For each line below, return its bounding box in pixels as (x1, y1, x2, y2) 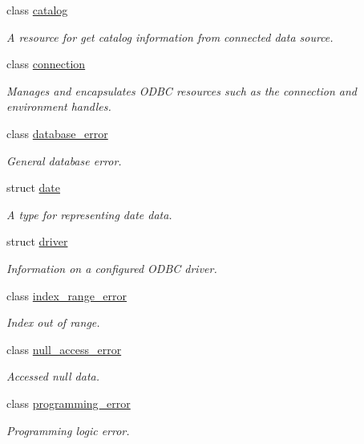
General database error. (6, 152, 122, 169)
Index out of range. (6, 314, 100, 331)
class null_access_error (6, 340, 122, 357)
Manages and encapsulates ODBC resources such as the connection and (6, 82, 357, 99)
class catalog (6, 2, 68, 18)
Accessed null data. (6, 368, 99, 385)
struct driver (6, 233, 68, 250)
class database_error (6, 124, 108, 141)
